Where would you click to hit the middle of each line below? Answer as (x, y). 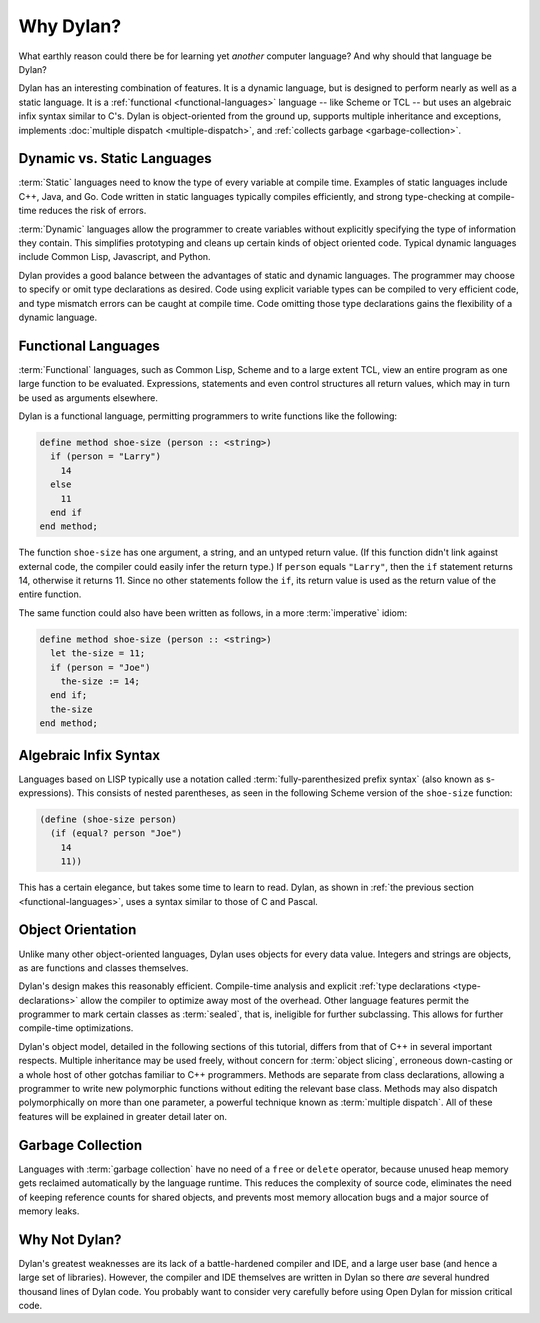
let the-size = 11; (98, 653)
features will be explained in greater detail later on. (123, 1116)
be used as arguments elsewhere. (88, 397)
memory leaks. (49, 1211)
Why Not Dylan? (70, 1239)
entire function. (50, 594)
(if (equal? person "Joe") (116, 833)
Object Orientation (77, 930)
